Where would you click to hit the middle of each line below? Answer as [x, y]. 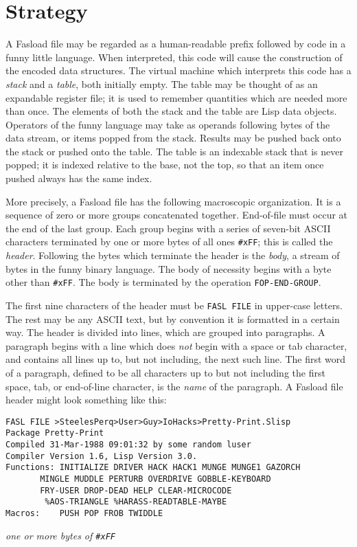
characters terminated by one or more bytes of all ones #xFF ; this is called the [169, 242]
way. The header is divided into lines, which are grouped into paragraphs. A [165, 332]
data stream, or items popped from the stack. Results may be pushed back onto [173, 138]
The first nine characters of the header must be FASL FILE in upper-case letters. [174, 305]
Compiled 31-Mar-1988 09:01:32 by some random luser [128, 445]
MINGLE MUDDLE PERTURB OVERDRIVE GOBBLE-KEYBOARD [156, 479]
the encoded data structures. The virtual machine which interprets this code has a [178, 70]
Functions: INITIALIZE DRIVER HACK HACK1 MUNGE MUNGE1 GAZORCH [153, 468]
